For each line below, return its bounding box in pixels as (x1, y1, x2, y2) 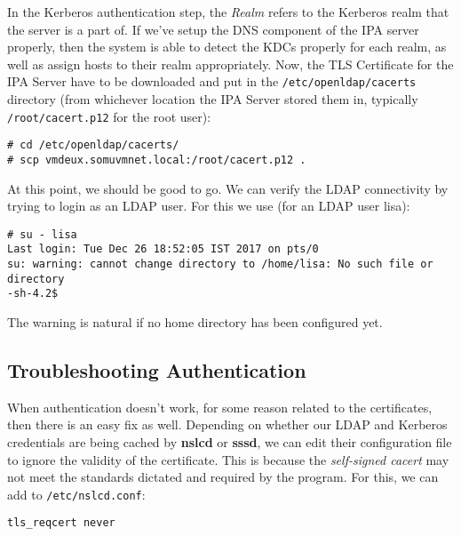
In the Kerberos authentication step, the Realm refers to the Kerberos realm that (7, 3, 449, 20)
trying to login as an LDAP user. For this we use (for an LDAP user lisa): (7, 196, 410, 215)
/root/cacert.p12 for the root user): (7, 107, 211, 125)
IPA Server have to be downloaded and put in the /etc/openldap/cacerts (7, 72, 417, 91)
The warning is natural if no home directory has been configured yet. (7, 313, 383, 332)
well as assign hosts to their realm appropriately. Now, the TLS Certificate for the (7, 54, 454, 73)
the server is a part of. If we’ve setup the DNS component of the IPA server (7, 20, 419, 38)
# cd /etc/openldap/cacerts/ (7, 139, 179, 152)
